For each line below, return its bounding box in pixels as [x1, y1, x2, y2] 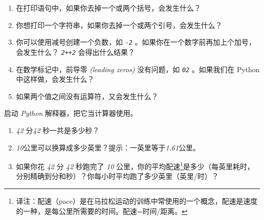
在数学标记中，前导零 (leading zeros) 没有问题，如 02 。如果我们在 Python [16, 64, 260, 74]
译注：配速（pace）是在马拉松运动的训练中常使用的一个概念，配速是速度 [16, 195, 258, 206]
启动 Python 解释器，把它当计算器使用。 [4, 108, 138, 118]
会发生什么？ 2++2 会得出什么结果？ [16, 46, 135, 57]
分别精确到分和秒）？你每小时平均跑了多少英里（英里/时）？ [16, 171, 219, 181]
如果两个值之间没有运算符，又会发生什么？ [16, 90, 158, 101]
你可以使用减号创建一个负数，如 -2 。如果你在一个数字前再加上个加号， [16, 37, 256, 47]
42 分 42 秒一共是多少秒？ [16, 124, 100, 135]
